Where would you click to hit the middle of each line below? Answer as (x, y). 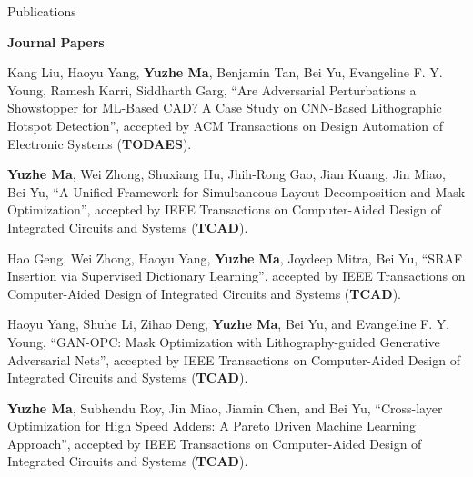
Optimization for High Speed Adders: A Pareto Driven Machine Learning (211, 426)
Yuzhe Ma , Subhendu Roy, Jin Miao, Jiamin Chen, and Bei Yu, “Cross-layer (225, 407)
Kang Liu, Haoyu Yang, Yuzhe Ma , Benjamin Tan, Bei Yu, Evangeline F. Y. (225, 72)
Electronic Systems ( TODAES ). (100, 143)
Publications (42, 11)
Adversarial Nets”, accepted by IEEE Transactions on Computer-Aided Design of (234, 359)
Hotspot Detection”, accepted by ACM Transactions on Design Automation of (226, 125)
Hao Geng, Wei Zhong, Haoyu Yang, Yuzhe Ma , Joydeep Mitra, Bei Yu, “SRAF (235, 258)
